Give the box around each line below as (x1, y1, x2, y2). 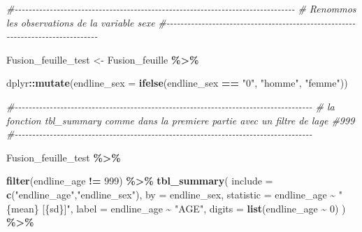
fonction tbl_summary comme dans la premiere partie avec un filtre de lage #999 (6, 113, 355, 127)
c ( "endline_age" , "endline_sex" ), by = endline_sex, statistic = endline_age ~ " (6, 187, 342, 201)
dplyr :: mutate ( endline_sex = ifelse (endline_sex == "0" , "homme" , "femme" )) (6, 75, 348, 90)
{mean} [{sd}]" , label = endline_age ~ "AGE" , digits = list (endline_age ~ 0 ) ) (6, 201, 346, 215)
